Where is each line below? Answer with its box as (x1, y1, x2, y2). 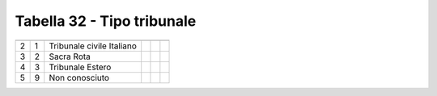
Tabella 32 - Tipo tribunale (15, 12, 197, 30)
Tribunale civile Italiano (49, 40, 138, 52)
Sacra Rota (49, 51, 91, 62)
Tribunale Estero (49, 61, 112, 73)
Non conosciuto (49, 72, 109, 83)
